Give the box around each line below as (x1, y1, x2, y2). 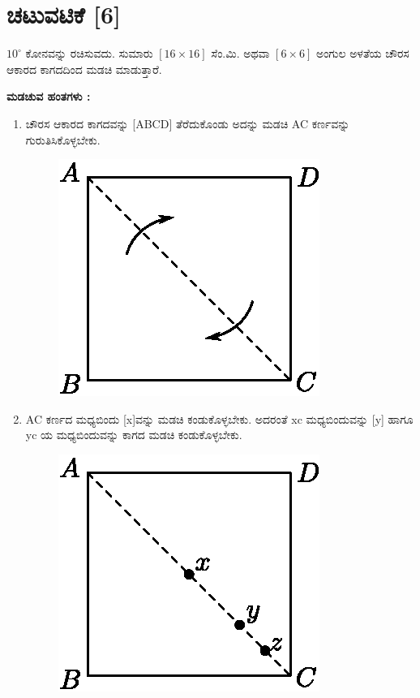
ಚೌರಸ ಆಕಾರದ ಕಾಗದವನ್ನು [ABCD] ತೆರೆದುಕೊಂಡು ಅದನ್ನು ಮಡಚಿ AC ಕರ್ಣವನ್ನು (25, 114, 350, 131)
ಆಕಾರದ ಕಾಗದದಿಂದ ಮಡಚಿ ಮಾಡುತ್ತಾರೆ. (6, 60, 162, 77)
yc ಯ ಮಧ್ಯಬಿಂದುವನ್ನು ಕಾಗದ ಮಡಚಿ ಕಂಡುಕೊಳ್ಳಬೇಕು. (25, 426, 242, 443)
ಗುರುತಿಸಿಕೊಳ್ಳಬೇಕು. (25, 131, 101, 148)
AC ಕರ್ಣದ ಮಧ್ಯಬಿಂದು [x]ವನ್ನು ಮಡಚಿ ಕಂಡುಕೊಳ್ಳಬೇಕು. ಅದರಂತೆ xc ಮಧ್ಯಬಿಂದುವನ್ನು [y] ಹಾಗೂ (25, 410, 414, 427)
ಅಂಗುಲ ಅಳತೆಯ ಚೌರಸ (315, 45, 409, 62)
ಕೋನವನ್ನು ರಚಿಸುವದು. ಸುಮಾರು (25, 45, 153, 62)
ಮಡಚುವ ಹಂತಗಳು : (6, 88, 91, 105)
